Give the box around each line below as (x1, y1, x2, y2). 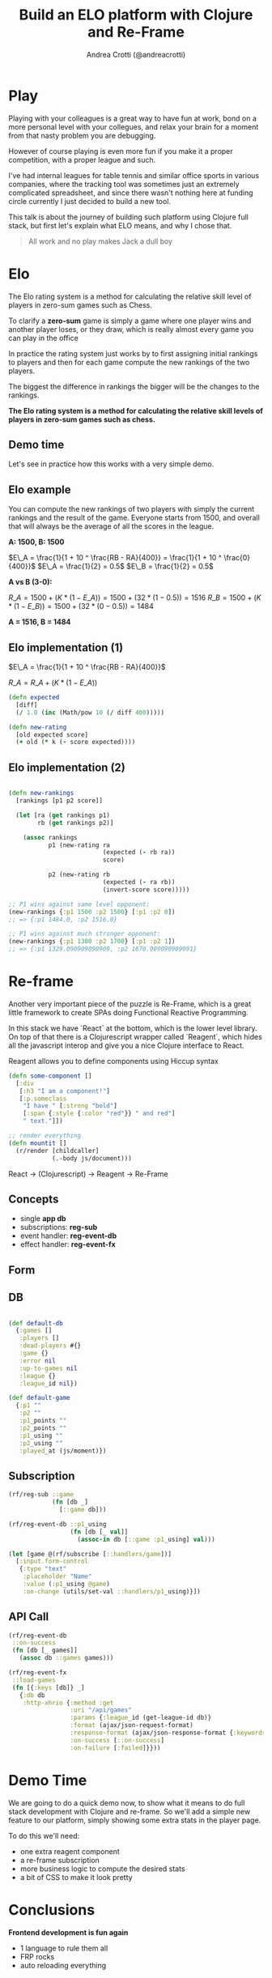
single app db (19, 1214, 66, 1223)
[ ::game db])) (59, 1506, 107, 1514)
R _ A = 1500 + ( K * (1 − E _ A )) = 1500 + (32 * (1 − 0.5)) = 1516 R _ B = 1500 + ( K (8, 593, 261, 602)
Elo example (8, 483, 71, 496)
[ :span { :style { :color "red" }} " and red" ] (23, 1109, 176, 1118)
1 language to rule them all (19, 1943, 108, 1953)
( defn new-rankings (8, 789, 74, 798)
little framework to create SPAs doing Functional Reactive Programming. (8, 1007, 249, 1017)
